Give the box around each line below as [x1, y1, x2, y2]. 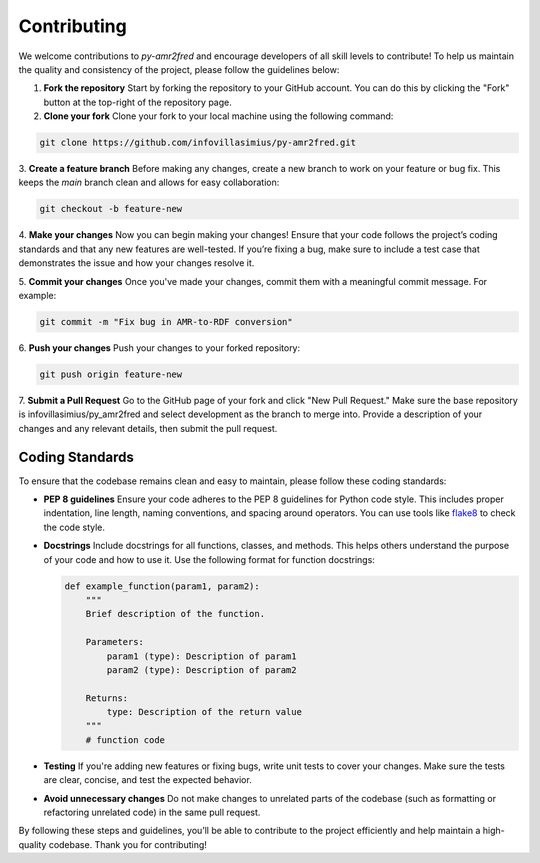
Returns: [85, 692, 129, 704]
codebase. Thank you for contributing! [48, 838, 207, 850]
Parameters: [85, 636, 145, 648]
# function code [85, 734, 165, 745]
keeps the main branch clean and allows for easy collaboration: [18, 176, 280, 189]
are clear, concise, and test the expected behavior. [43, 774, 252, 786]
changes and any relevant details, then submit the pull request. [18, 422, 278, 434]
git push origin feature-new [39, 368, 183, 380]
